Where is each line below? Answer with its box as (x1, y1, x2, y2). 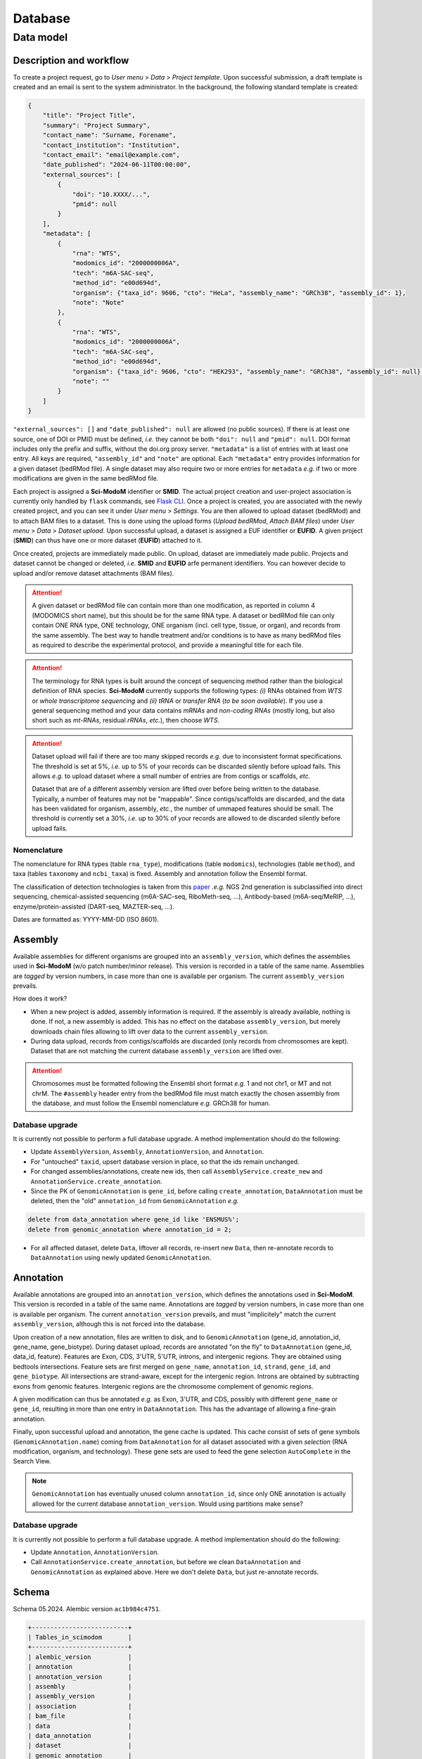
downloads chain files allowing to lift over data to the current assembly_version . (30, 1027, 269, 1036)
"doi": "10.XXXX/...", (72, 190, 151, 198)
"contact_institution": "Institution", (42, 141, 181, 149)
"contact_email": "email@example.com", (42, 151, 181, 159)
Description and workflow (13, 54, 129, 66)
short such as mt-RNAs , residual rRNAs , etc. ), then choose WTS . (32, 716, 220, 725)
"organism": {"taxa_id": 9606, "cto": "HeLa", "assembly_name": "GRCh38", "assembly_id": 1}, (72, 288, 407, 297)
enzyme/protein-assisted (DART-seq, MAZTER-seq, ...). (13, 902, 175, 910)
